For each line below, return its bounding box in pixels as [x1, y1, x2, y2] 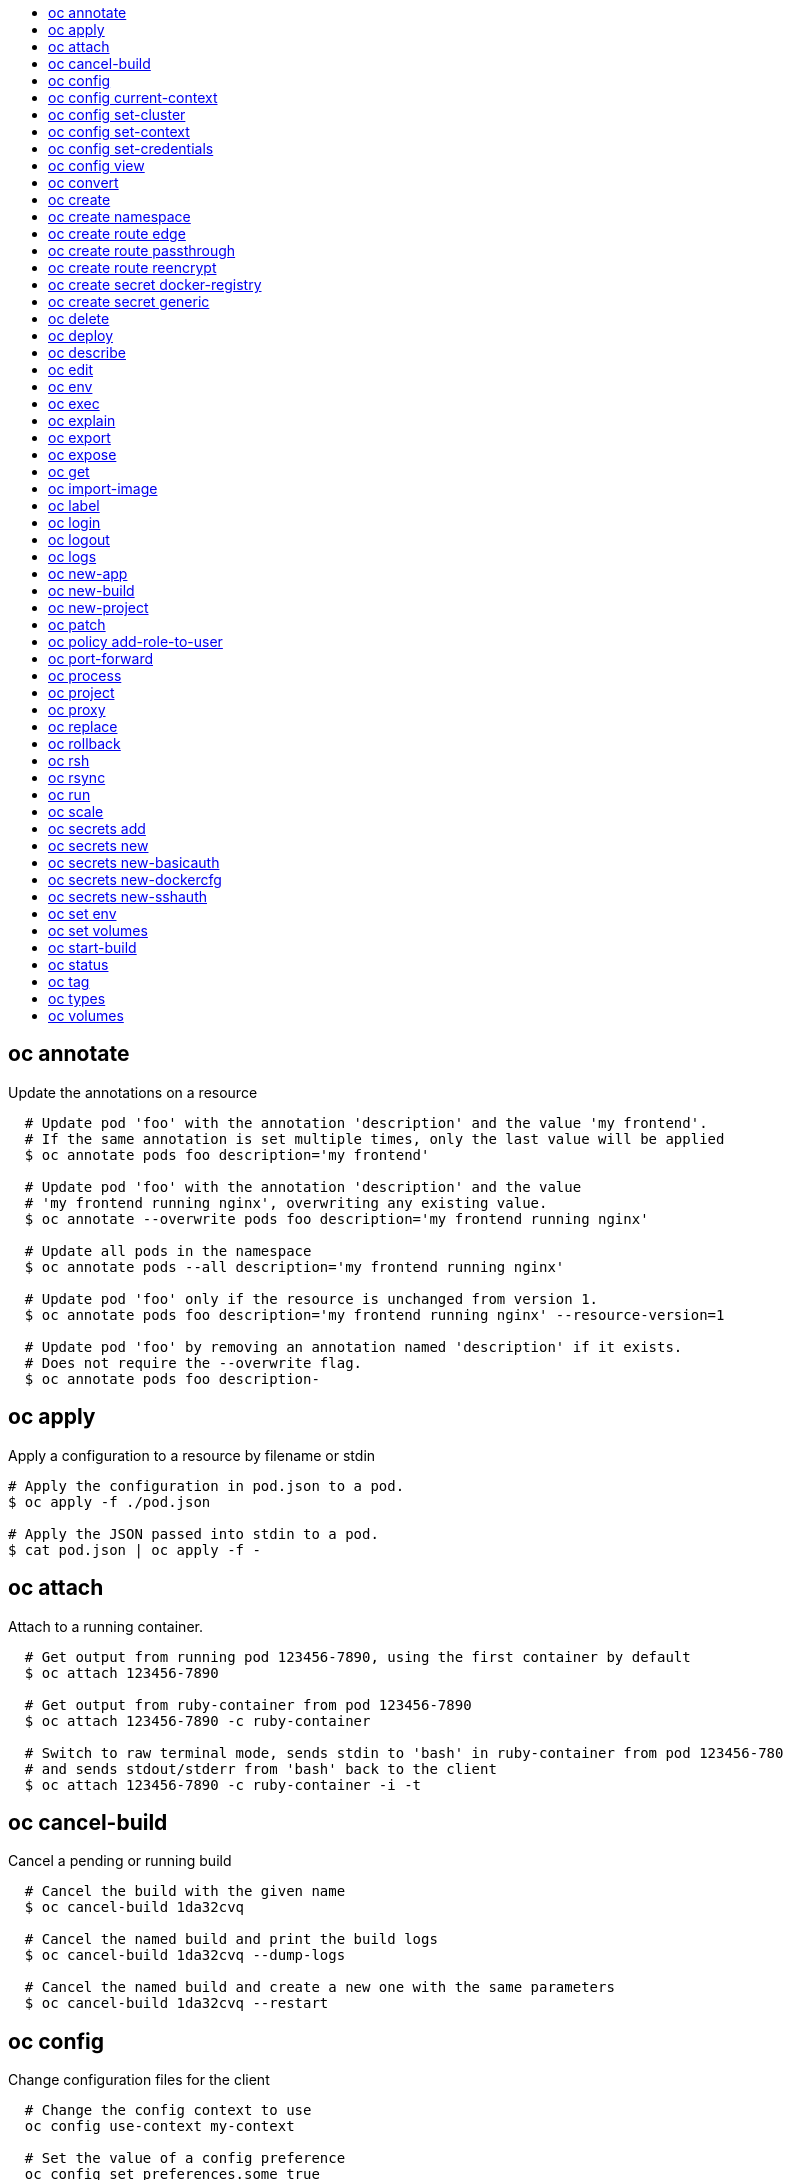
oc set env [48, 905, 117, 922]
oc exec [48, 395, 100, 412]
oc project [48, 684, 115, 701]
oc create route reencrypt [48, 259, 217, 276]
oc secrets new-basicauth [48, 854, 220, 871]
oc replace [48, 718, 118, 735]
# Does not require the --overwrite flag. [24, 1354, 363, 1371]
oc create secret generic [48, 293, 210, 310]
